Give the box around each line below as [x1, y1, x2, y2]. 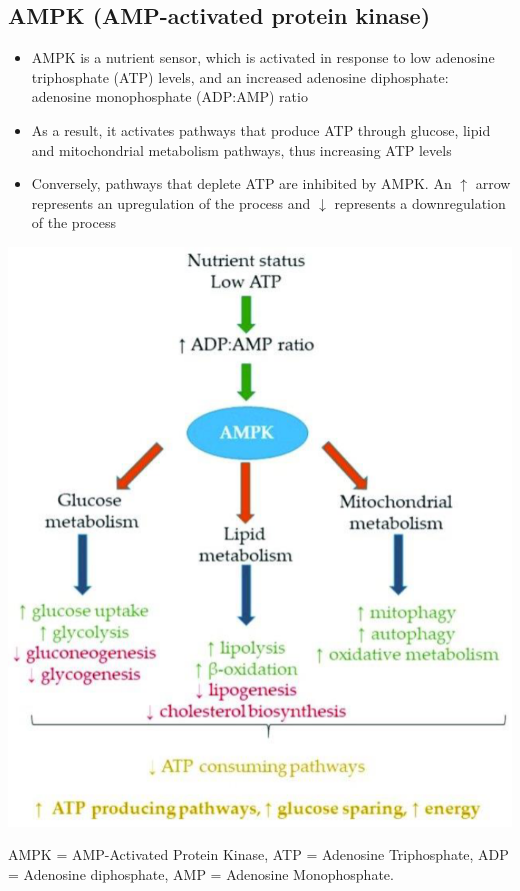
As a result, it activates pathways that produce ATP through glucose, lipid [31, 119, 491, 140]
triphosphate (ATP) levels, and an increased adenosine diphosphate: [31, 66, 449, 87]
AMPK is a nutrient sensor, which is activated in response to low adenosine [31, 47, 495, 68]
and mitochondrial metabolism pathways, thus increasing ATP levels [31, 139, 452, 160]
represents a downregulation [334, 192, 506, 213]
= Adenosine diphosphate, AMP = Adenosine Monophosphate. [8, 863, 394, 884]
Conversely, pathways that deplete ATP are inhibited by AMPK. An [31, 173, 452, 194]
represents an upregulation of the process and [31, 192, 311, 213]
